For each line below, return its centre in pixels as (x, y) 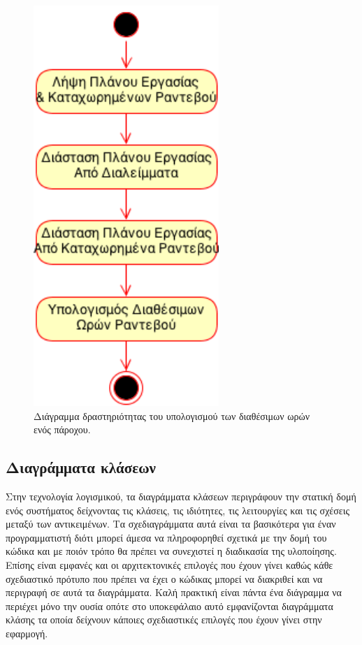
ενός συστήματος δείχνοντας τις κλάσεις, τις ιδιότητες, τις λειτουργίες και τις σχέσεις (178, 510)
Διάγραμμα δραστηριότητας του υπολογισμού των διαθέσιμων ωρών (172, 415)
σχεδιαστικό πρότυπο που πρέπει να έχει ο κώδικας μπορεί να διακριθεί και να (164, 578)
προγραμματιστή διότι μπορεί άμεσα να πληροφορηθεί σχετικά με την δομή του (166, 537)
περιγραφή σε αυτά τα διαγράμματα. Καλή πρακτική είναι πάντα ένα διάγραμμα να (174, 592)
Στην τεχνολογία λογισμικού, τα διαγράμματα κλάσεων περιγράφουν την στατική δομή (181, 496)
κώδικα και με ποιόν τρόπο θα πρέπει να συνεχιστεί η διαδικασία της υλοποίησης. (171, 551)
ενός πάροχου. (62, 429)
